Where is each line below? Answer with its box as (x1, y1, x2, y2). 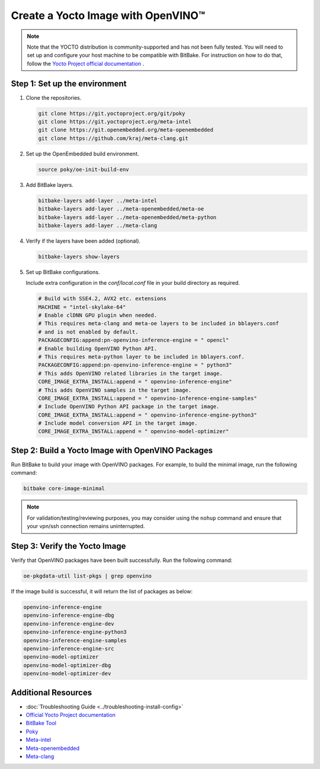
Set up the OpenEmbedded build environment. (25, 150, 139, 157)
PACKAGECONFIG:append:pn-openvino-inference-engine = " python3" (38, 362, 232, 368)
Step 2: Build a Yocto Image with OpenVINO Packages (11, 445, 213, 455)
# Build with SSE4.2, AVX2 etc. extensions (38, 295, 167, 302)
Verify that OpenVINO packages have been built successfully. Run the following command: (11, 557, 233, 564)
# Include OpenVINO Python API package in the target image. (38, 403, 220, 410)
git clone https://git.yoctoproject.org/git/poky (38, 110, 185, 117)
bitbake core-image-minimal (23, 485, 105, 492)
